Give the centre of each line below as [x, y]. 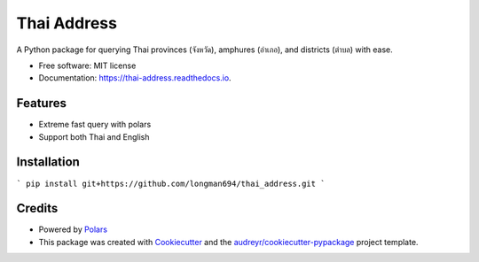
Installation [48, 162]
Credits [37, 208]
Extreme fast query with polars [95, 125]
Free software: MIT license [87, 65]
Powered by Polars [73, 229]
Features [41, 103]
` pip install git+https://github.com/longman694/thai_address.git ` [171, 183]
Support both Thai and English [94, 136]
